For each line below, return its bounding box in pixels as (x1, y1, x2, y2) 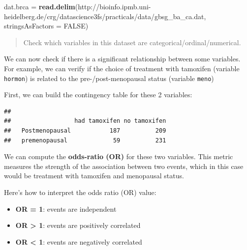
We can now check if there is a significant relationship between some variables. (4, 54, 241, 64)
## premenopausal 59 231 (4, 137, 166, 144)
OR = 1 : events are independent (15, 203, 117, 214)
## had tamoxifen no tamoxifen (4, 117, 166, 125)
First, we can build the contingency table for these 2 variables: (4, 89, 192, 100)
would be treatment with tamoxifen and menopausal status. (4, 170, 184, 181)
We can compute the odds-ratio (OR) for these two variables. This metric (4, 151, 233, 162)
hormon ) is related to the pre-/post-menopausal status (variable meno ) (4, 73, 214, 83)
